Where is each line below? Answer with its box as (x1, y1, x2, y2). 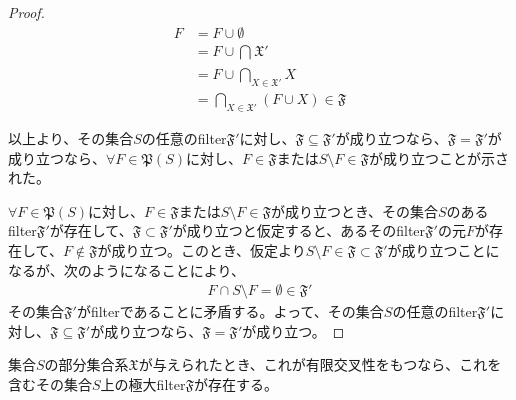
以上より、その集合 (8, 128, 134, 149)
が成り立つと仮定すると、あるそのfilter (172, 220, 426, 241)
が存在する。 (193, 374, 278, 395)
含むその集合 (8, 374, 92, 395)
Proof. (8, 2, 45, 22)
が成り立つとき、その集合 (270, 200, 438, 221)
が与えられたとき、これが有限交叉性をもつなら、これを (138, 354, 502, 375)
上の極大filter (100, 374, 186, 395)
